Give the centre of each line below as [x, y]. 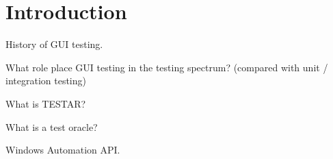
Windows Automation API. [63, 150]
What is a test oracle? [52, 126]
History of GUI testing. [54, 44]
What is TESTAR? [46, 103]
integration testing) [46, 81]
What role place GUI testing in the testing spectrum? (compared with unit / [167, 67]
